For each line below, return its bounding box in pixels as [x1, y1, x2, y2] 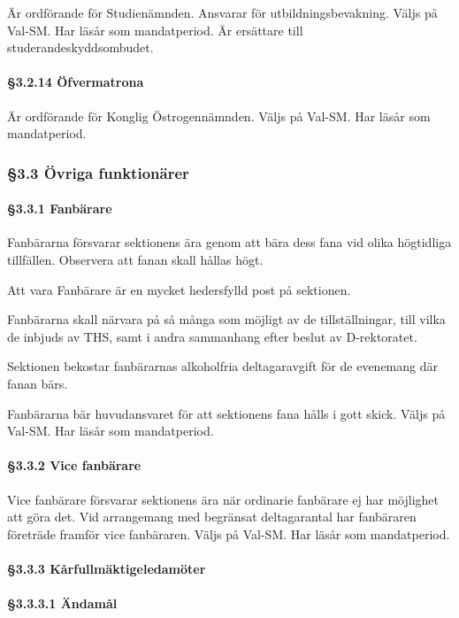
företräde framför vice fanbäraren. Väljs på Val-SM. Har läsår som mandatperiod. [7, 524, 450, 543]
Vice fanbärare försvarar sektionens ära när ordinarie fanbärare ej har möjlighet [7, 490, 440, 508]
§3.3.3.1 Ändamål [7, 594, 118, 613]
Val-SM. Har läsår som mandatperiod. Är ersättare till [7, 20, 303, 39]
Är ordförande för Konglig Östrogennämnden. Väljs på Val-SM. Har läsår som [7, 106, 431, 125]
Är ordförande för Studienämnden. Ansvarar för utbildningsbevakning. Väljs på [7, 4, 438, 21]
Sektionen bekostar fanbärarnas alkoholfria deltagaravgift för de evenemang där [7, 357, 438, 375]
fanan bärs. [7, 374, 68, 392]
